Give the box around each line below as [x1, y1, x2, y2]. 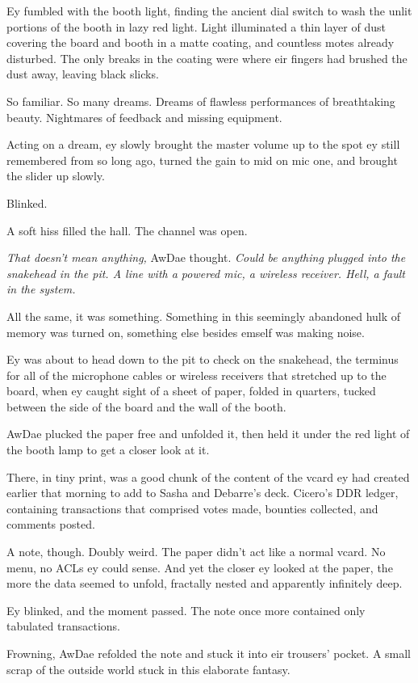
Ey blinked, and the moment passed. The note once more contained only [6, 601, 366, 618]
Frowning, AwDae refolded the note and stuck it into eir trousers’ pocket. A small [6, 645, 412, 661]
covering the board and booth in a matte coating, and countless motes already [6, 34, 395, 51]
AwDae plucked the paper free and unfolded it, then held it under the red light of [6, 425, 410, 442]
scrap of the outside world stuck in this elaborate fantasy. [6, 660, 291, 677]
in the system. [6, 280, 76, 297]
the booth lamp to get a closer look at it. [6, 441, 210, 458]
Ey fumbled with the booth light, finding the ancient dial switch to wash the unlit [6, 2, 412, 19]
